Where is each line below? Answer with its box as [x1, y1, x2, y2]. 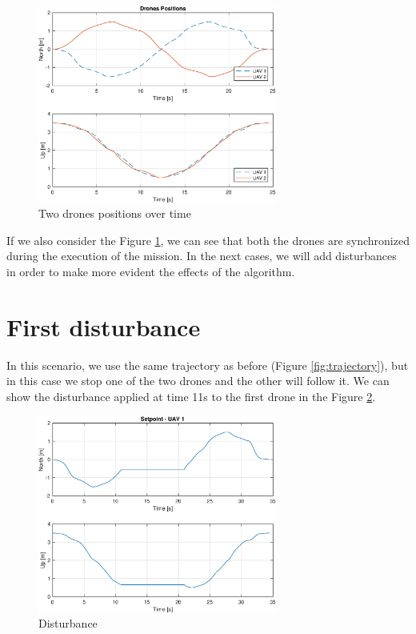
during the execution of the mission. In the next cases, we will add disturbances [6, 247, 397, 264]
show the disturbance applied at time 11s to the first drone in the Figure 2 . [6, 387, 376, 404]
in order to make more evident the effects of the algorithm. [6, 263, 295, 279]
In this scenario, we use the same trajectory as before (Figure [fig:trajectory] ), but [6, 356, 409, 373]
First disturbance [6, 310, 201, 343]
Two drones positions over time [38, 205, 191, 222]
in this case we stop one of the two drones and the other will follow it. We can [6, 372, 390, 389]
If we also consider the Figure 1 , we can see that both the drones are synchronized [6, 231, 410, 248]
